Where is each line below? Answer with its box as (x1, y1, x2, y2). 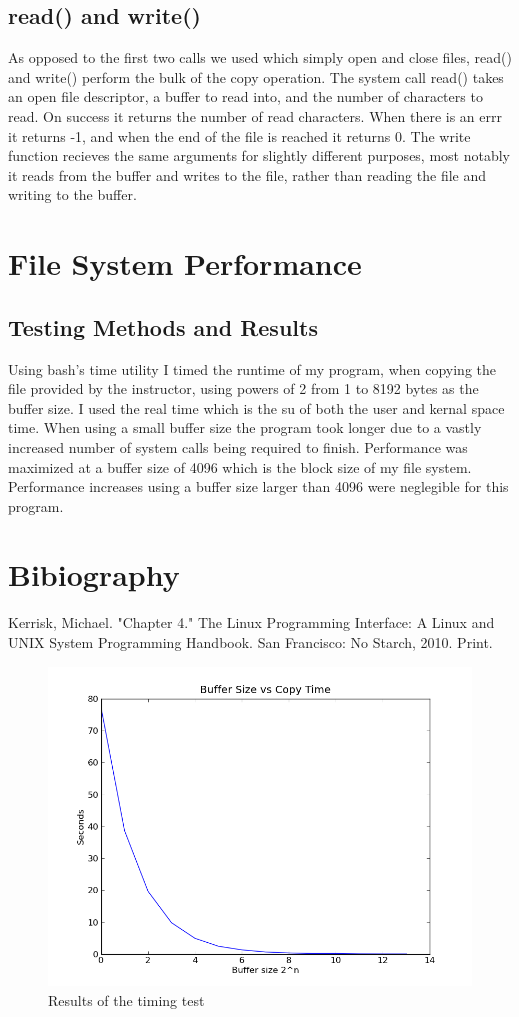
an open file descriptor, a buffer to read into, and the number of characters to (8, 86, 483, 107)
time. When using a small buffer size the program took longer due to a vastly (8, 417, 482, 438)
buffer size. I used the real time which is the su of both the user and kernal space (8, 397, 505, 418)
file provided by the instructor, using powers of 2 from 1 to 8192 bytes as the (8, 378, 479, 399)
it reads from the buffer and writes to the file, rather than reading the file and (8, 164, 487, 185)
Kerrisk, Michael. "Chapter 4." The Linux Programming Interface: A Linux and (8, 612, 495, 633)
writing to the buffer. (8, 184, 137, 205)
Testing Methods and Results (8, 311, 318, 342)
